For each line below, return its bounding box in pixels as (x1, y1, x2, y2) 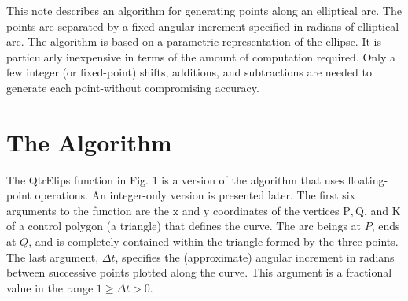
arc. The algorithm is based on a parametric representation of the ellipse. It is (6, 33, 381, 50)
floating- (347, 171, 388, 188)
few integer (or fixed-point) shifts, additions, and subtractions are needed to (6, 64, 372, 80)
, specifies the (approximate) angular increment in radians (115, 248, 395, 265)
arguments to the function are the (6, 202, 170, 218)
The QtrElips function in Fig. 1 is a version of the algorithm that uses (6, 171, 344, 188)
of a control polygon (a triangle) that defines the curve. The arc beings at (6, 217, 362, 234)
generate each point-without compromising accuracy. (6, 79, 259, 95)
